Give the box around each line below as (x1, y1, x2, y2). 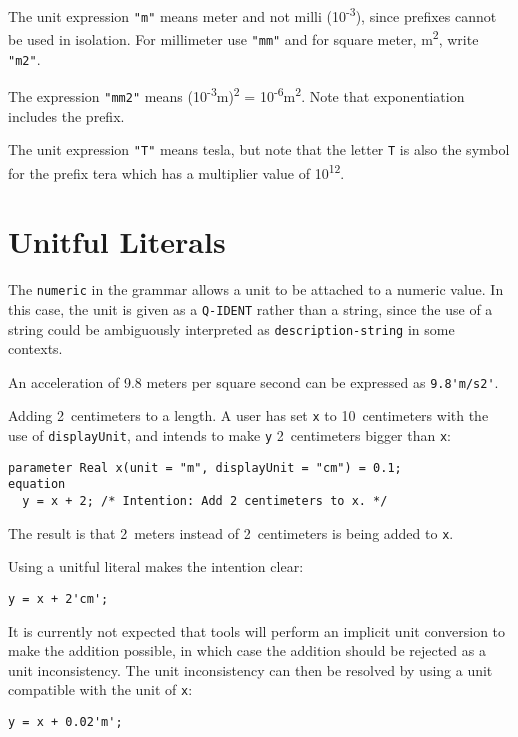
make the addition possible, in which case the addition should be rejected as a (8, 640, 486, 661)
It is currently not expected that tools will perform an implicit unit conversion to (8, 620, 506, 641)
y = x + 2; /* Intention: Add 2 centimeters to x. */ (22, 494, 388, 509)
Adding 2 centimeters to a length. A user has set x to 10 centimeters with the (8, 405, 489, 426)
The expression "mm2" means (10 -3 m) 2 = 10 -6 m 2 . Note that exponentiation (8, 83, 465, 106)
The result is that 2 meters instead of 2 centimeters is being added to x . (8, 522, 454, 543)
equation (8, 477, 66, 492)
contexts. (8, 338, 63, 359)
